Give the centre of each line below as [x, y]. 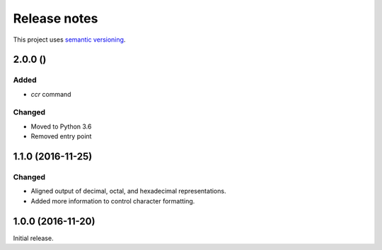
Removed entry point [61, 136]
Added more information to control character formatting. [113, 201]
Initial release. [33, 238]
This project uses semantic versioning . [69, 40]
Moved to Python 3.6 [61, 126]
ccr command [51, 94]
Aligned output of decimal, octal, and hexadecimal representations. [128, 191]
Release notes [56, 18]
